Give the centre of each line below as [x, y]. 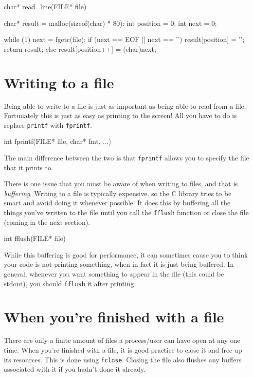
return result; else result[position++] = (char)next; [80, 49]
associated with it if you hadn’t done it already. [75, 369]
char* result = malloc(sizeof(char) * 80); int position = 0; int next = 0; [110, 23]
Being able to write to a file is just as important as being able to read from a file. [125, 106]
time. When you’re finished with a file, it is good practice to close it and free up [123, 349]
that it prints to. [28, 167]
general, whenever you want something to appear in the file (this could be [114, 274]
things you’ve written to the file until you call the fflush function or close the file [126, 212]
